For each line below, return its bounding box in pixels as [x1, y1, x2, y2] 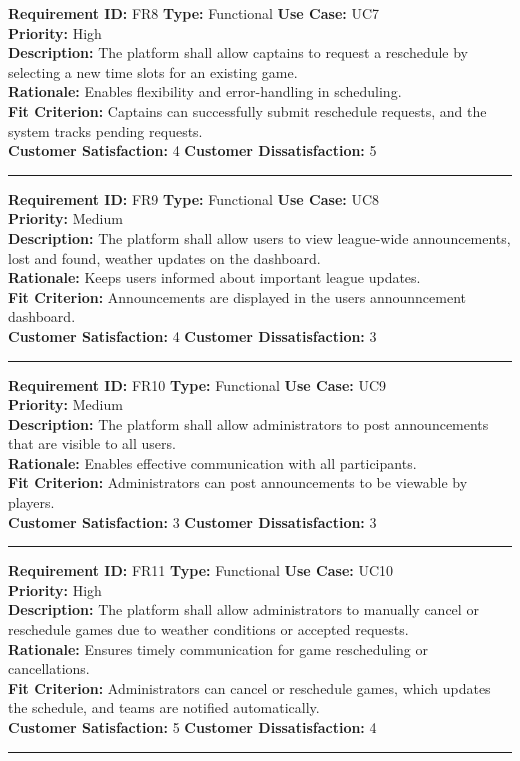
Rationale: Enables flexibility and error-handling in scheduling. [8, 81, 402, 102]
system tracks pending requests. [8, 120, 203, 141]
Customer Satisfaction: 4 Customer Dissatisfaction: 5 [8, 140, 377, 161]
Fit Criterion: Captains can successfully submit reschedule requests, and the [8, 100, 487, 121]
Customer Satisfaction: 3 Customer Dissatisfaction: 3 [8, 511, 377, 532]
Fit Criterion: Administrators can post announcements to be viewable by [8, 472, 468, 493]
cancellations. [8, 658, 90, 679]
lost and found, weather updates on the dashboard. [8, 247, 321, 268]
